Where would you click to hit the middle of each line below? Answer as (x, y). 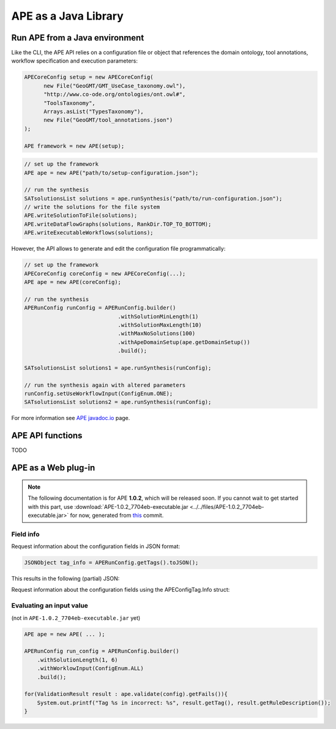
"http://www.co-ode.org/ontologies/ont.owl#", (115, 94)
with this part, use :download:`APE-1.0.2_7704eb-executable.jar (108, 506)
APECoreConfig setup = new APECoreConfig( (89, 77)
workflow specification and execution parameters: (74, 61)
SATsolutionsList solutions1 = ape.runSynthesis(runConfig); (118, 368)
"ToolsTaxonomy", (70, 103)
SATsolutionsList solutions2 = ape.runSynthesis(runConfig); (118, 402)
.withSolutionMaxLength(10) (160, 325)
